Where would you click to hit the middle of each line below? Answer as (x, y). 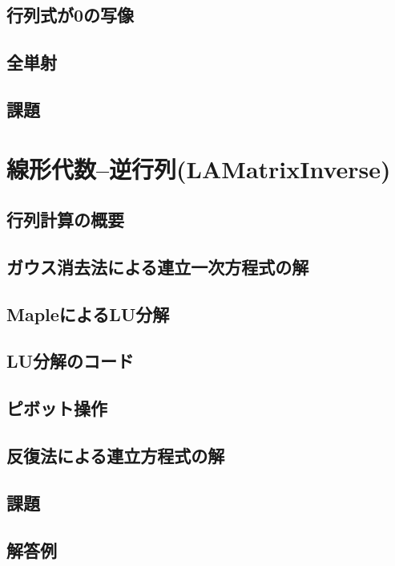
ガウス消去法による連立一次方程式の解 (158, 266)
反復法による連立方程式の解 (116, 456)
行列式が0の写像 (71, 15)
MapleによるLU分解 (88, 314)
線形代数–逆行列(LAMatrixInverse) (199, 168)
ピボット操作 (57, 408)
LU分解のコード (71, 361)
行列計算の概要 (65, 220)
